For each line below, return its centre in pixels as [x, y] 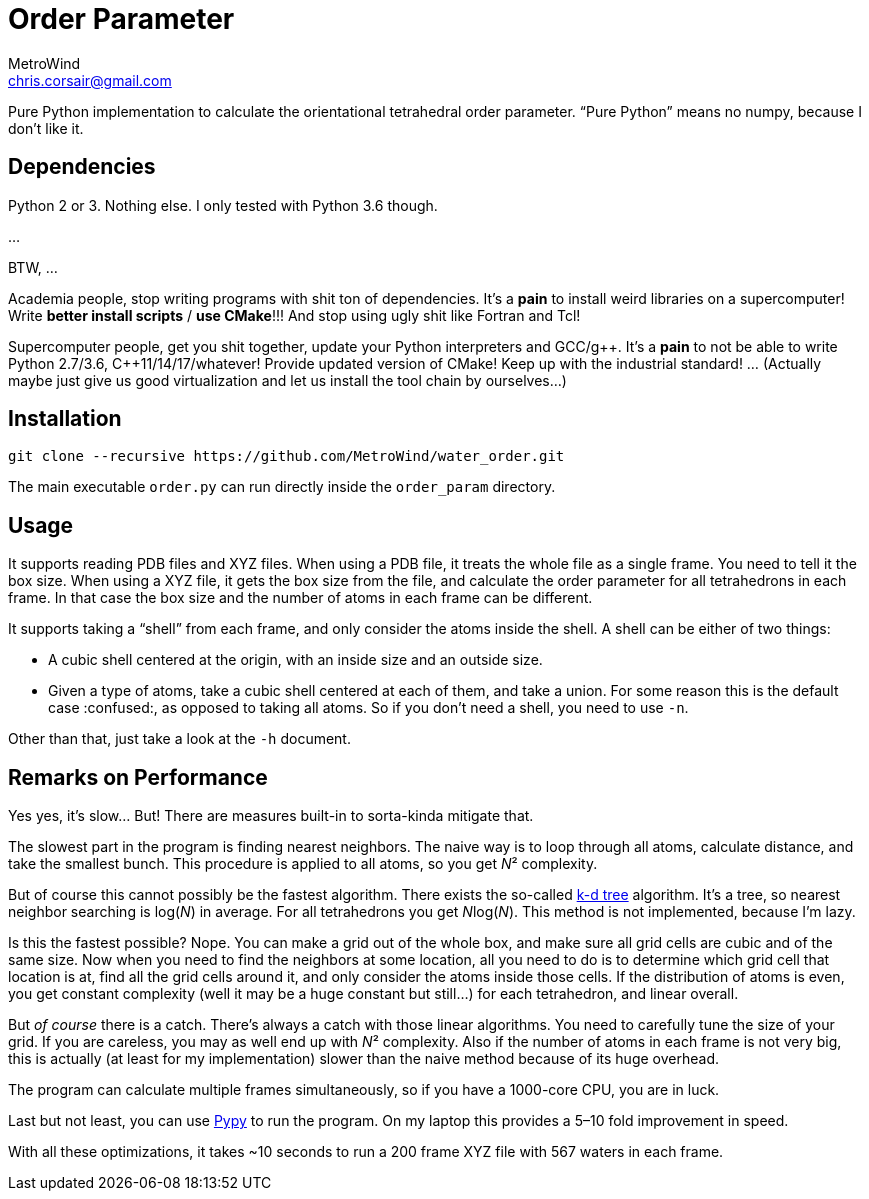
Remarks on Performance [138, 777]
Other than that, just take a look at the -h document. [179, 739]
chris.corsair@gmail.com [90, 80]
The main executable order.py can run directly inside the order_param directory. [282, 487]
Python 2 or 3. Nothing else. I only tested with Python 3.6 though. [223, 205]
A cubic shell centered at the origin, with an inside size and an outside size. [295, 660]
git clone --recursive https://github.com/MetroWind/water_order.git [286, 456]
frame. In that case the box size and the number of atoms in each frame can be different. [300, 598]
